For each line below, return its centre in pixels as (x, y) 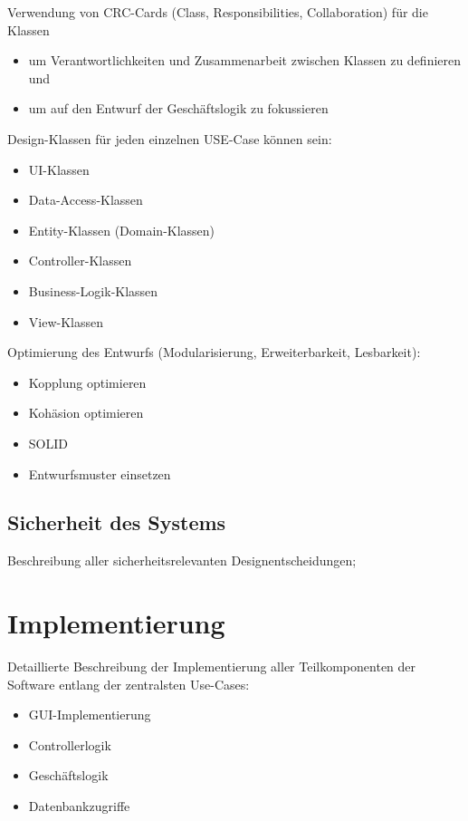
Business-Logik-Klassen (93, 290)
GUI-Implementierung (90, 715)
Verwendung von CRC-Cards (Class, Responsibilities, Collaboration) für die (218, 12)
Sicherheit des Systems (117, 522)
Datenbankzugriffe (79, 805)
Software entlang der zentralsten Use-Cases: (129, 684)
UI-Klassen (59, 169)
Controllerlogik (70, 744)
